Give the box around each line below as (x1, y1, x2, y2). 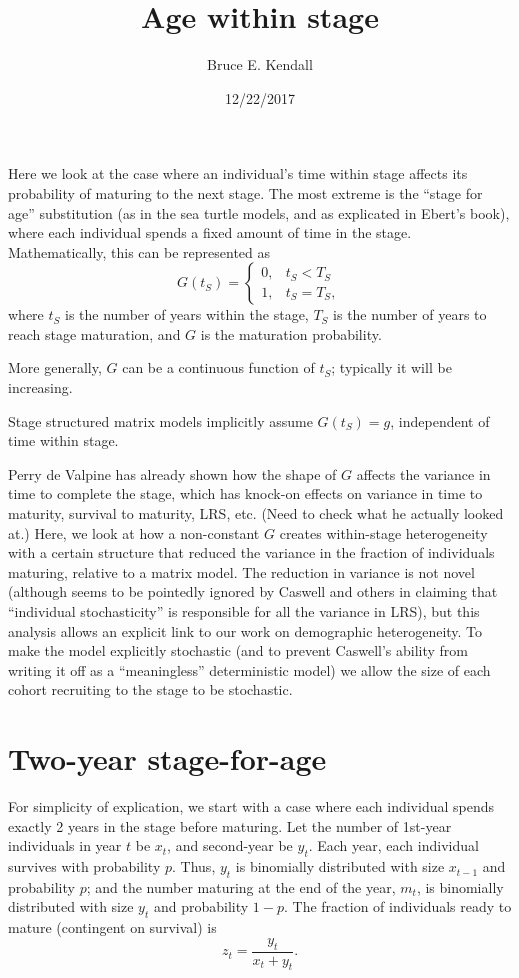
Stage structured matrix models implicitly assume (8, 410, 313, 431)
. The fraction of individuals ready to (283, 896, 512, 917)
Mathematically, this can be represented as (8, 241, 271, 262)
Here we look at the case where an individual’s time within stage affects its (8, 163, 468, 184)
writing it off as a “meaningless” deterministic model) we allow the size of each (8, 659, 491, 680)
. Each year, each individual (308, 835, 479, 856)
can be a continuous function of (122, 357, 315, 378)
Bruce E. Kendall (207, 54, 313, 75)
